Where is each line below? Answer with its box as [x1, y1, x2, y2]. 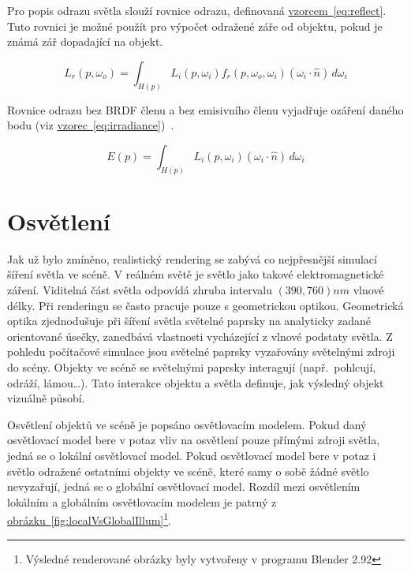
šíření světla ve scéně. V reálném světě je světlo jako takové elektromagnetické [7, 266, 384, 282]
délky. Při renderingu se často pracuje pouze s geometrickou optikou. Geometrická [7, 297, 404, 313]
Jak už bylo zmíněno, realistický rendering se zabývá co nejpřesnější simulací [7, 250, 377, 267]
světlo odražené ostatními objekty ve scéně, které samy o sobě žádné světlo [7, 462, 369, 479]
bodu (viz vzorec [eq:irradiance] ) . [7, 117, 174, 133]
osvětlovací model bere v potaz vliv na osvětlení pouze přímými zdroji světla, [7, 432, 380, 448]
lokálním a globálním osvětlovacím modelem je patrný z [7, 493, 277, 510]
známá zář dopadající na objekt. [7, 33, 163, 50]
